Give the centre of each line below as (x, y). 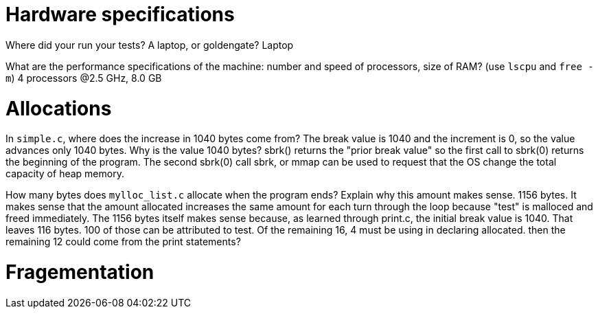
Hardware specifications (120, 14)
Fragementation (80, 272)
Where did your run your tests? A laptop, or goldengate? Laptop (150, 45)
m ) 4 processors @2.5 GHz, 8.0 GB (84, 78)
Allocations (59, 108)
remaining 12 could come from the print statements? (123, 242)
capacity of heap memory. (65, 174)
